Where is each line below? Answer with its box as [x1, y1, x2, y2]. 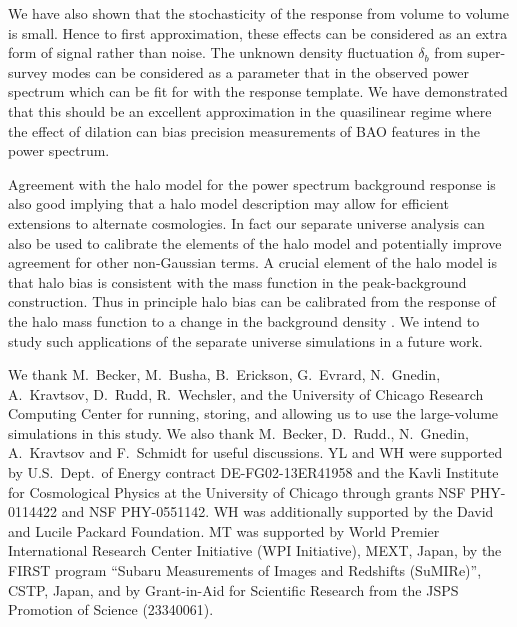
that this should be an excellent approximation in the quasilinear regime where [8, 100, 492, 121]
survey [8, 61, 48, 82]
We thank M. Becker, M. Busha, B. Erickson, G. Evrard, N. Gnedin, [8, 364, 441, 385]
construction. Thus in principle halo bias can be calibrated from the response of [8, 291, 496, 312]
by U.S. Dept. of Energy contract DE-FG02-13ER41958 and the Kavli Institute [8, 462, 499, 483]
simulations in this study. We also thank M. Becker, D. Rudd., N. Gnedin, [8, 422, 469, 443]
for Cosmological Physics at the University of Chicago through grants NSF [8, 481, 466, 502]
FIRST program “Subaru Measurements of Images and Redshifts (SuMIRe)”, [8, 560, 482, 581]
